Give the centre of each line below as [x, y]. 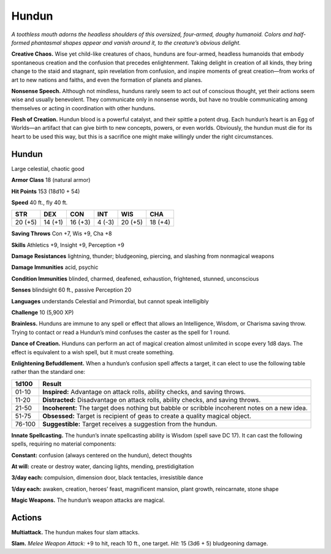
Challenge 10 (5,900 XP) [43, 313]
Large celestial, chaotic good [48, 169]
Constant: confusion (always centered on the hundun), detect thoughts [102, 455]
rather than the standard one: [48, 372]
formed [21, 42]
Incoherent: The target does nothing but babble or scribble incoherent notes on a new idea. [175, 408]
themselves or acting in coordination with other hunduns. [83, 108]
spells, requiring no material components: [64, 444]
